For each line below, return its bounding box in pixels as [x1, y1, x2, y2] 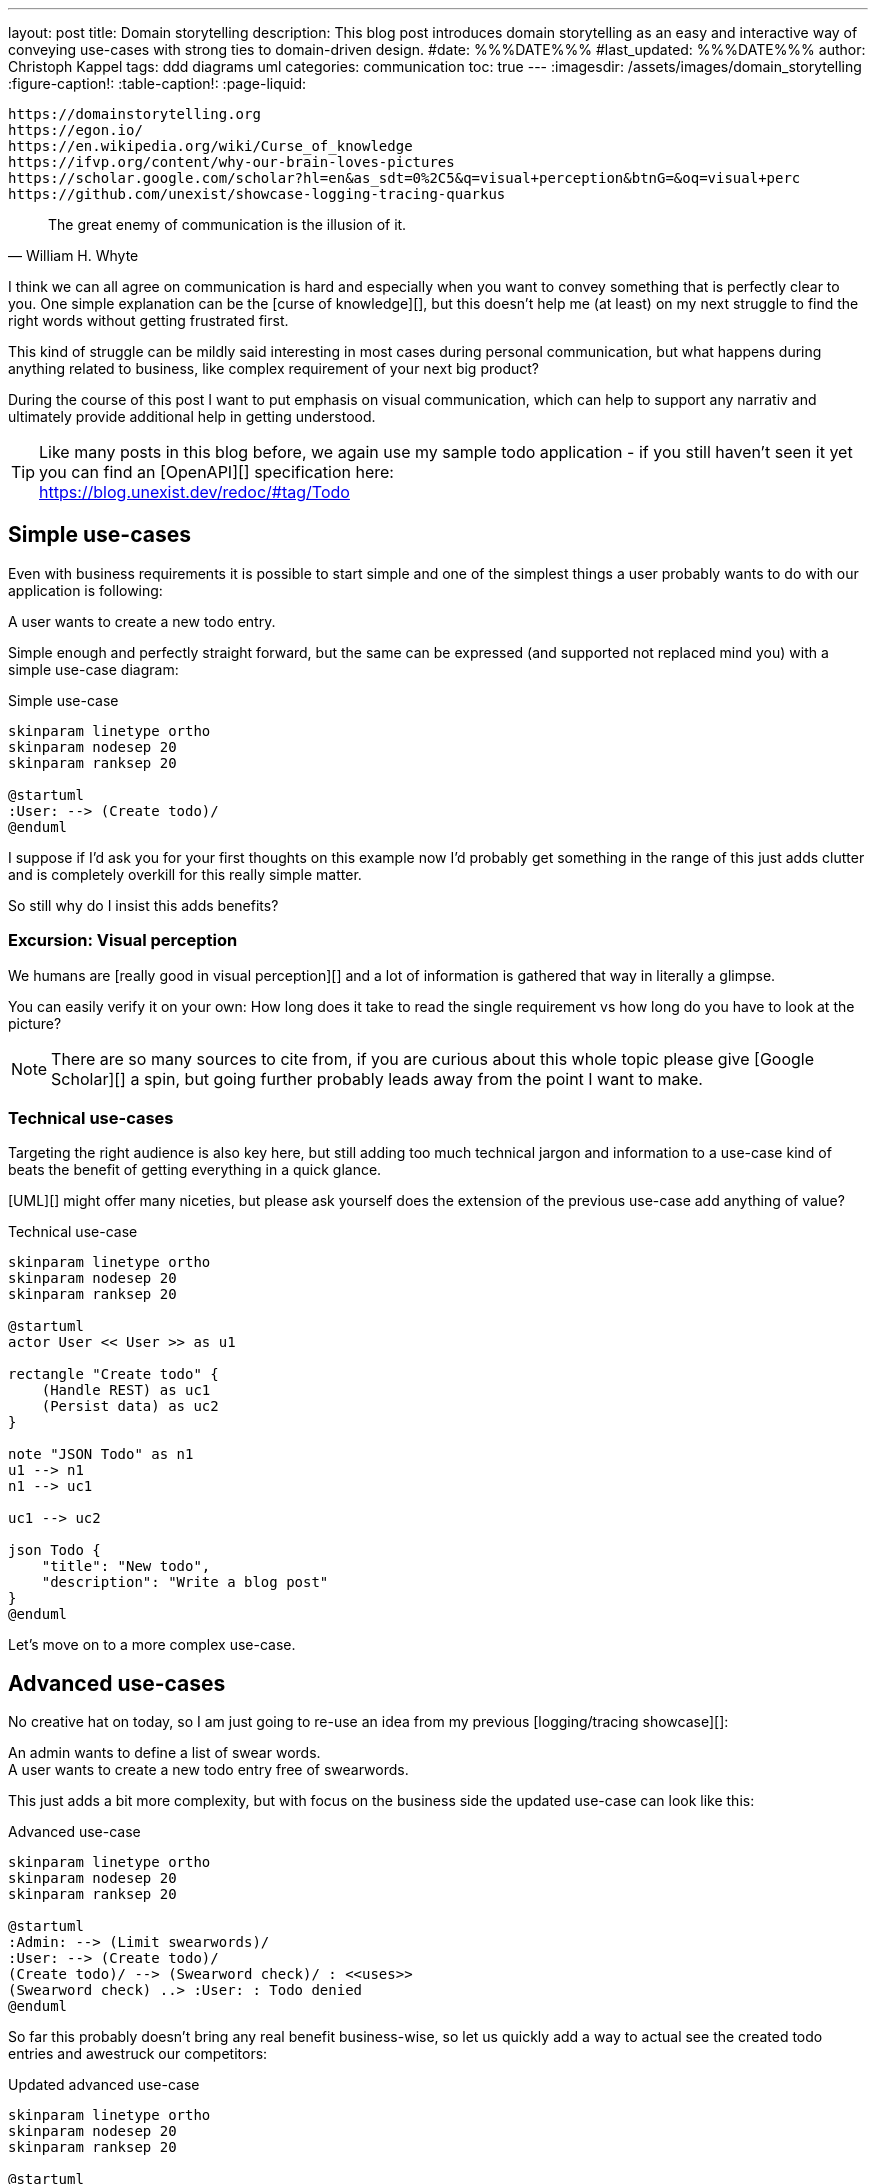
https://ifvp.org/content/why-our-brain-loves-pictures [8, 154, 455, 170]
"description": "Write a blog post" [41, 1574, 329, 1591]
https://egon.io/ [8, 122, 143, 138]
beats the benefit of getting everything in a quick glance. [8, 1161, 382, 1179]
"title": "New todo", [41, 1558, 211, 1575]
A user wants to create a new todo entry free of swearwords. [8, 1761, 409, 1779]
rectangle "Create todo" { [8, 1366, 219, 1383]
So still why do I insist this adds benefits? [8, 896, 279, 914]
